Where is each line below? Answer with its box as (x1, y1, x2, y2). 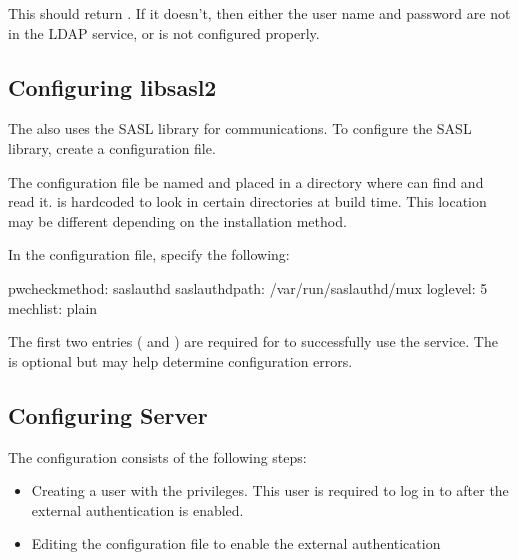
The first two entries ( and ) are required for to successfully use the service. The (8, 331, 498, 352)
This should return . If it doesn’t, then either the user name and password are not (8, 3, 511, 23)
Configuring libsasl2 (8, 71, 217, 102)
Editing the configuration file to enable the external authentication (31, 533, 441, 554)
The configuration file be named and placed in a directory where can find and (8, 171, 484, 192)
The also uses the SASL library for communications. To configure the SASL (8, 118, 472, 139)
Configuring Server (8, 399, 208, 430)
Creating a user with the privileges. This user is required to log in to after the (31, 480, 509, 501)
